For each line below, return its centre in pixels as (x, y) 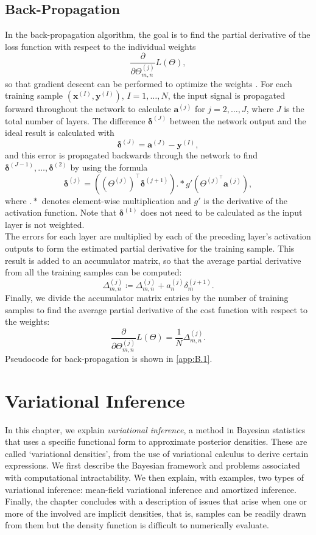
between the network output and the (238, 120)
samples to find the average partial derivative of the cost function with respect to (156, 309)
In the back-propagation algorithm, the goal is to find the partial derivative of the (158, 34)
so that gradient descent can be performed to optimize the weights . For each (149, 83)
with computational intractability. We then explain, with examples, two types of (155, 477)
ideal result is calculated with (60, 133)
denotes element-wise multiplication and (116, 200)
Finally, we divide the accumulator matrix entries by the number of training (147, 297)
